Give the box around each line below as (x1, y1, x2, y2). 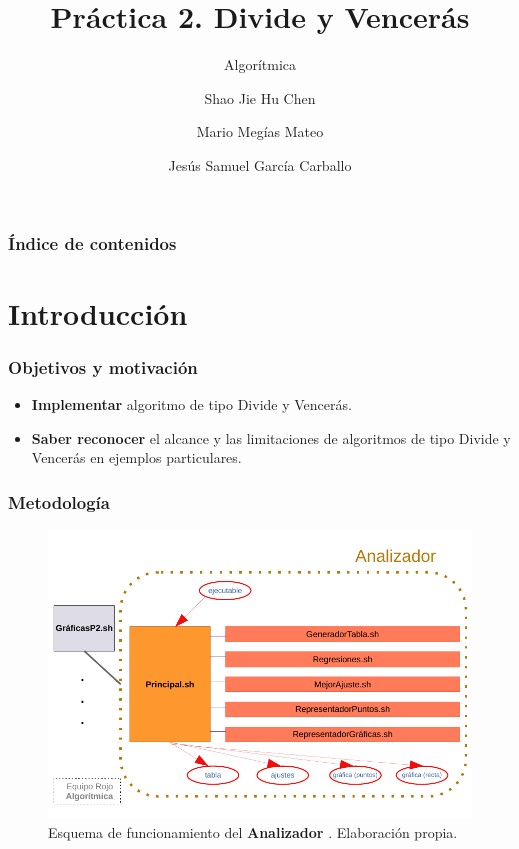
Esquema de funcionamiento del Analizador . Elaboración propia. (48, 821, 458, 842)
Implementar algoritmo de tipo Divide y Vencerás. (31, 394, 352, 415)
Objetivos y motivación (8, 354, 198, 379)
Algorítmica (224, 54, 296, 75)
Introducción (8, 292, 188, 333)
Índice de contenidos (8, 230, 177, 255)
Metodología (8, 489, 110, 514)
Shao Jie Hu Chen (204, 87, 316, 108)
